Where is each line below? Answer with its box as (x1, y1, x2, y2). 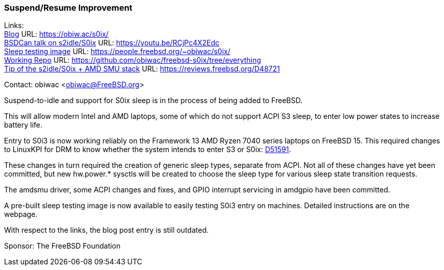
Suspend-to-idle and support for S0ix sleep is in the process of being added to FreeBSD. (4, 96, 302, 105)
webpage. (4, 210, 38, 219)
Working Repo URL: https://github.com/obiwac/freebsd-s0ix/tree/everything (4, 56, 261, 65)
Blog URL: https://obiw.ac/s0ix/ (4, 30, 109, 39)
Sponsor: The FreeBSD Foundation (4, 241, 121, 251)
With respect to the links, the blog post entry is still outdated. (4, 226, 209, 235)
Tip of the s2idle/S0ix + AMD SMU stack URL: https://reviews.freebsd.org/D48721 (4, 64, 280, 73)
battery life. (4, 120, 42, 130)
